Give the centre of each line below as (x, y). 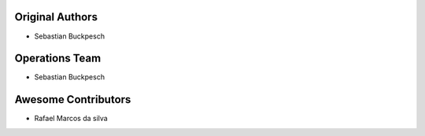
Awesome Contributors (73, 99)
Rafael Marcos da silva (71, 119)
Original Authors (56, 17)
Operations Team (58, 59)
